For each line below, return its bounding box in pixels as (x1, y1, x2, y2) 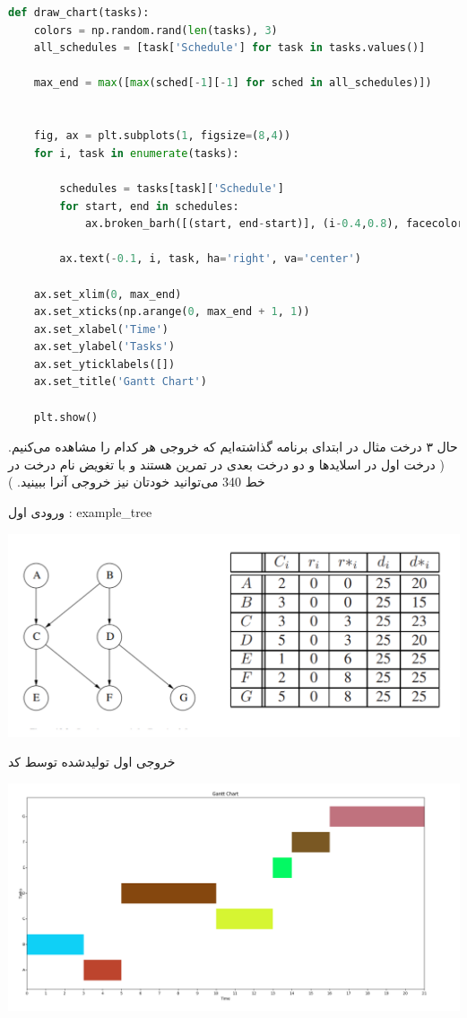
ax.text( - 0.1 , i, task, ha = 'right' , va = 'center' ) (59, 252, 361, 266)
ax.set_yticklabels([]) (33, 357, 176, 371)
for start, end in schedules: (59, 199, 239, 213)
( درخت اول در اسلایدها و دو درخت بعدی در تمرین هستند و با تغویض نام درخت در (8, 454, 445, 473)
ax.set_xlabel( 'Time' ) (33, 322, 169, 336)
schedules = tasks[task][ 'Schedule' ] (59, 181, 284, 195)
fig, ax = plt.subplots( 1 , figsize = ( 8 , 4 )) (33, 129, 291, 143)
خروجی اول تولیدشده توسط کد (8, 752, 176, 771)
